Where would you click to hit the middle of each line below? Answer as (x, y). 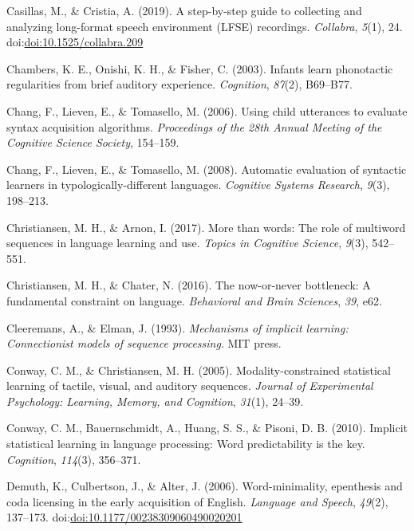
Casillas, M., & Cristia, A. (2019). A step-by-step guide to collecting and (184, 10)
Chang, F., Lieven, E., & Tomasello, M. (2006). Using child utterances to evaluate (207, 110)
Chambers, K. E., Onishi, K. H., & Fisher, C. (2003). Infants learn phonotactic (200, 68)
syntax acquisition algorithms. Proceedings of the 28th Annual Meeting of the (194, 126)
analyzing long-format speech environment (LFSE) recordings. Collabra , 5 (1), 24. (205, 26)
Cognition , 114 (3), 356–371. (74, 459)
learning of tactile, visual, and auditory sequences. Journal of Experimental (190, 385)
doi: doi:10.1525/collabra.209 (75, 42)
